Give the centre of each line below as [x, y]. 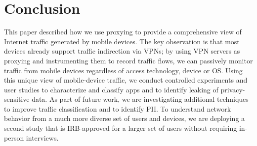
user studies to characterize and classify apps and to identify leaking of [111, 89]
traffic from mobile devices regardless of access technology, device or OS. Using [123, 70]
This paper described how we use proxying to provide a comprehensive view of [123, 32]
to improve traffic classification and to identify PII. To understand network [118, 108]
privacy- [233, 89]
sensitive [17, 99]
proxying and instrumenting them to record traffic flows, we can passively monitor [128, 60]
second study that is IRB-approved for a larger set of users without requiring [121, 128]
